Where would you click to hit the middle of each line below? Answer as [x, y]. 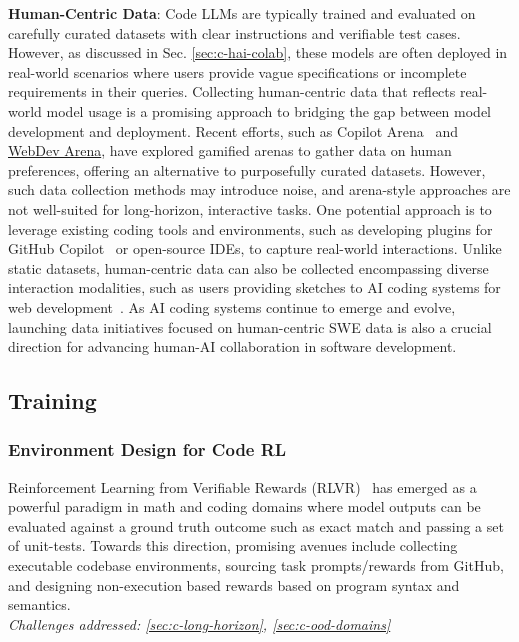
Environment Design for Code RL [147, 449]
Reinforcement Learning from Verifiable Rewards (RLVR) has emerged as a [242, 486]
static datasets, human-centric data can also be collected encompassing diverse [248, 267]
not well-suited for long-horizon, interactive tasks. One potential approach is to [250, 208]
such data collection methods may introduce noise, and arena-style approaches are [259, 189]
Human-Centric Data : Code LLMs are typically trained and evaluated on [242, 13]
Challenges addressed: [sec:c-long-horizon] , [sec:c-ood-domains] [199, 623]
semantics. [39, 604]
